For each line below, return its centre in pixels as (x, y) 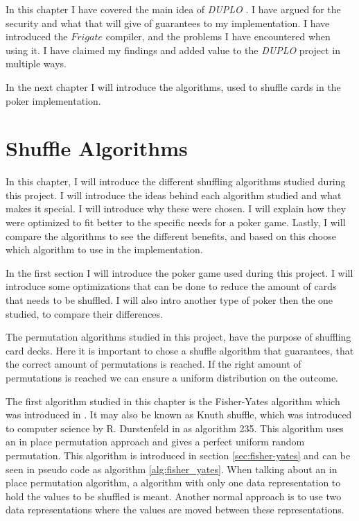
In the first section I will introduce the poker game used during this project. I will (179, 272)
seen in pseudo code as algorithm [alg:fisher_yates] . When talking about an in (172, 469)
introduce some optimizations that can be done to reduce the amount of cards (171, 286)
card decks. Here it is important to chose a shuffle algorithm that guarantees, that (180, 350)
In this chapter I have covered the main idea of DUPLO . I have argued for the (173, 9)
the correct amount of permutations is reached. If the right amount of (154, 364)
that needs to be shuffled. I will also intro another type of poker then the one (169, 300)
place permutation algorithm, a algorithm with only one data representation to (173, 482)
